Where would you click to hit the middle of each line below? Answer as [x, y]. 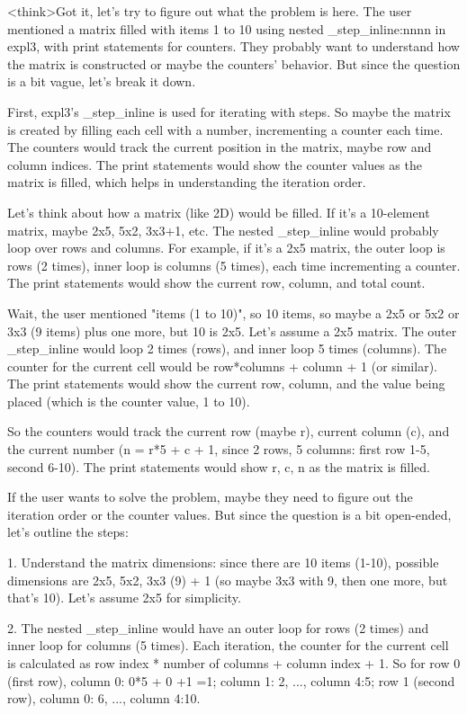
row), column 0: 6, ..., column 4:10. [104, 698]
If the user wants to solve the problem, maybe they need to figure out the [210, 497]
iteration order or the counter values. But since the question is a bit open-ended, [229, 514]
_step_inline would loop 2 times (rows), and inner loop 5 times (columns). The [227, 348]
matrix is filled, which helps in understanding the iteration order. [187, 182]
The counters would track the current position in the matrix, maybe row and [220, 147]
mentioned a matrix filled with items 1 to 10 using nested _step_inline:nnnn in [227, 28]
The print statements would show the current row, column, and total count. [216, 283]
